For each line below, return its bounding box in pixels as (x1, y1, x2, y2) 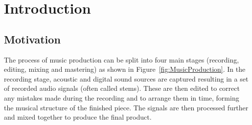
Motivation (4, 31, 61, 46)
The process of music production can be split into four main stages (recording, (4, 54, 239, 64)
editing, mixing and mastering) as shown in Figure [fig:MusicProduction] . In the (4, 64, 246, 74)
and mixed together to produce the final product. (4, 112, 152, 122)
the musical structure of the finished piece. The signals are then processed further (4, 102, 249, 112)
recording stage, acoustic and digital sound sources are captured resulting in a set (4, 73, 249, 83)
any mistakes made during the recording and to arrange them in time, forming (4, 92, 239, 103)
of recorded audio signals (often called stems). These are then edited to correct (4, 83, 240, 93)
